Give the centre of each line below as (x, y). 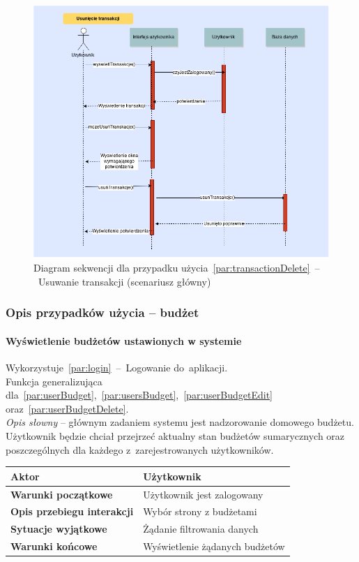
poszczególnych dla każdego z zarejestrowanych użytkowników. (140, 449)
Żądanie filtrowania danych (201, 529)
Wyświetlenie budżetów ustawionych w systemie (124, 340)
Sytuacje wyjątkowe (59, 529)
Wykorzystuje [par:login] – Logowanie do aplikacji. (117, 368)
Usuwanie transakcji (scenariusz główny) (124, 281)
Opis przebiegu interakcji (72, 511)
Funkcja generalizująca (54, 381)
